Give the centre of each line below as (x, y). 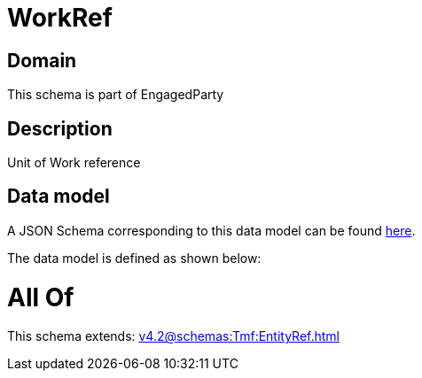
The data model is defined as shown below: (134, 258)
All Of (41, 297)
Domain (42, 60)
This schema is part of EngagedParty (116, 95)
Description (60, 128)
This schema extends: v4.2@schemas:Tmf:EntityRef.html (174, 336)
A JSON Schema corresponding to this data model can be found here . (211, 230)
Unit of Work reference (74, 163)
